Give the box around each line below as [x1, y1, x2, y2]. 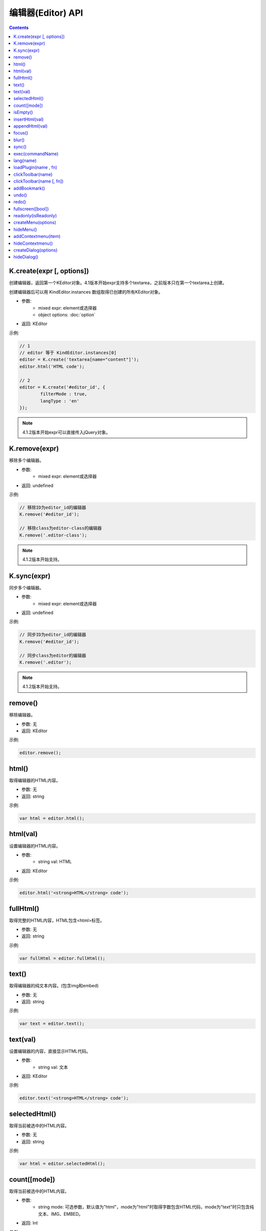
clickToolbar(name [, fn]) [13, 178, 64, 184]
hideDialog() [13, 254, 39, 260]
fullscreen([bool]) [13, 206, 49, 212]
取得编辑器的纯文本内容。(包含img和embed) [9, 983, 99, 989]
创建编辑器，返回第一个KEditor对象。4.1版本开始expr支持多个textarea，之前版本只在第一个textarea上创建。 [9, 280, 227, 286]
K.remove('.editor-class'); [19, 532, 87, 538]
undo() [13, 192, 27, 198]
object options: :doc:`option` [38, 312, 96, 318]
